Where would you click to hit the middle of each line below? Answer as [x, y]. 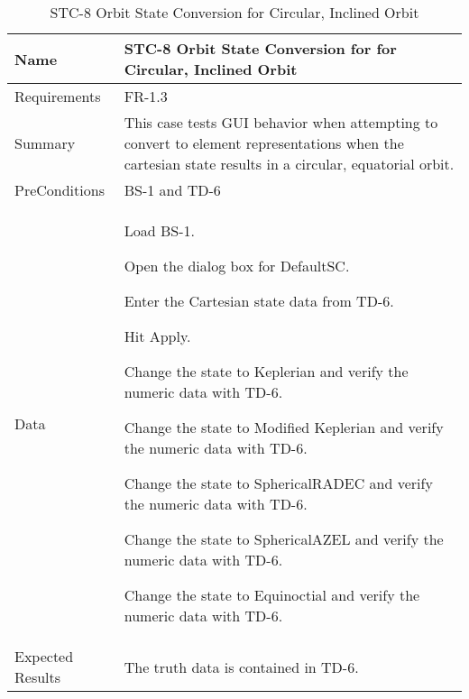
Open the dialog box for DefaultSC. [237, 266]
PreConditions [60, 190]
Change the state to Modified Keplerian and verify [284, 427]
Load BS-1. [159, 230]
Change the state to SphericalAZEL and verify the [284, 539]
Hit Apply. [157, 336]
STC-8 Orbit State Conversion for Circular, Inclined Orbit [234, 12]
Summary [45, 143]
